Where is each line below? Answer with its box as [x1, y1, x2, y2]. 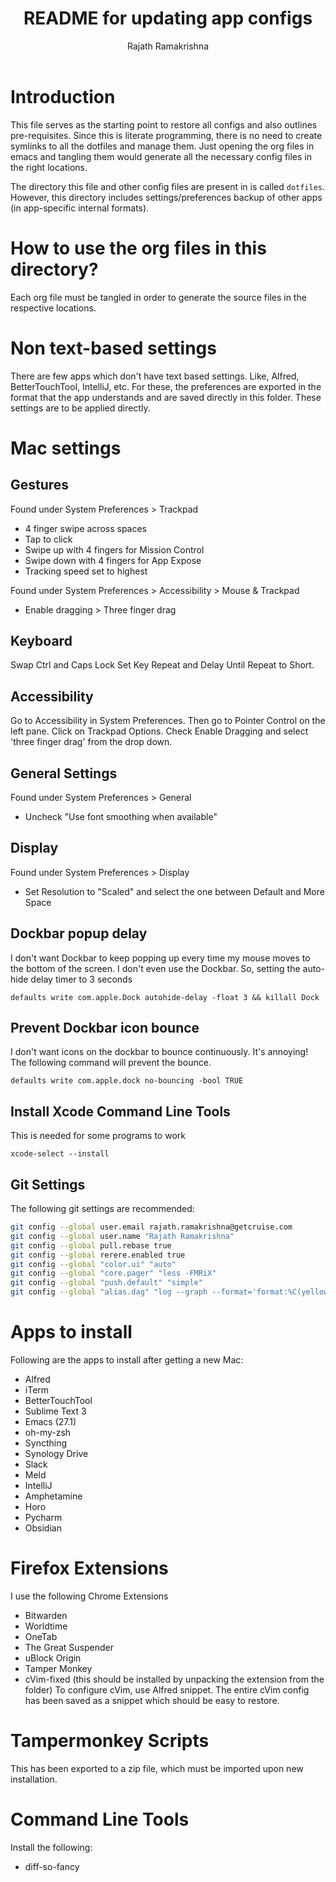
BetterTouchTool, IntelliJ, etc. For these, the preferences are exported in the [10, 380, 322, 392]
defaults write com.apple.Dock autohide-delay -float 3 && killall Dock [10, 992, 320, 1002]
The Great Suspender [24, 1641, 115, 1653]
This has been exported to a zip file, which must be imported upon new [10, 1762, 304, 1774]
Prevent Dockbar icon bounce [10, 1020, 200, 1037]
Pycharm [24, 1512, 63, 1523]
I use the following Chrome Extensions [10, 1590, 169, 1602]
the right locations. [10, 161, 88, 173]
